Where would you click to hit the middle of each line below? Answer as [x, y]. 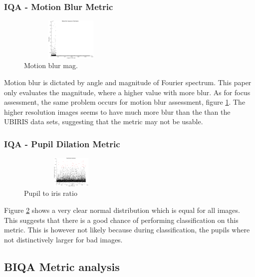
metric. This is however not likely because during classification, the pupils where [127, 230]
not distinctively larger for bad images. [63, 239]
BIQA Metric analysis [62, 266]
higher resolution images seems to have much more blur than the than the [117, 111]
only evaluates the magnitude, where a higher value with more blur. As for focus [127, 92]
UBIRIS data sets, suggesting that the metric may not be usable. [104, 121]
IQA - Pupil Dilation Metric [62, 144]
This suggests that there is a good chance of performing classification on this [121, 220]
